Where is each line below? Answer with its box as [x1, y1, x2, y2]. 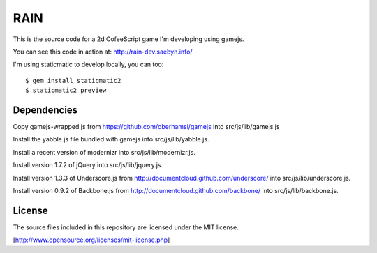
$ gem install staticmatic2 [25, 77, 121, 84]
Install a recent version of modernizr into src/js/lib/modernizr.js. [13, 148, 195, 156]
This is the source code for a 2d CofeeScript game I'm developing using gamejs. [13, 35, 244, 43]
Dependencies [13, 104, 78, 116]
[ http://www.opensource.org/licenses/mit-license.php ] [13, 236, 170, 244]
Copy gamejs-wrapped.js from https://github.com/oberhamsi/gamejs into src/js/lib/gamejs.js [13, 123, 280, 131]
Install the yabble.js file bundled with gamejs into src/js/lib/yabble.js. [13, 135, 209, 144]
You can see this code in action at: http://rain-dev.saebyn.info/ [13, 47, 193, 56]
